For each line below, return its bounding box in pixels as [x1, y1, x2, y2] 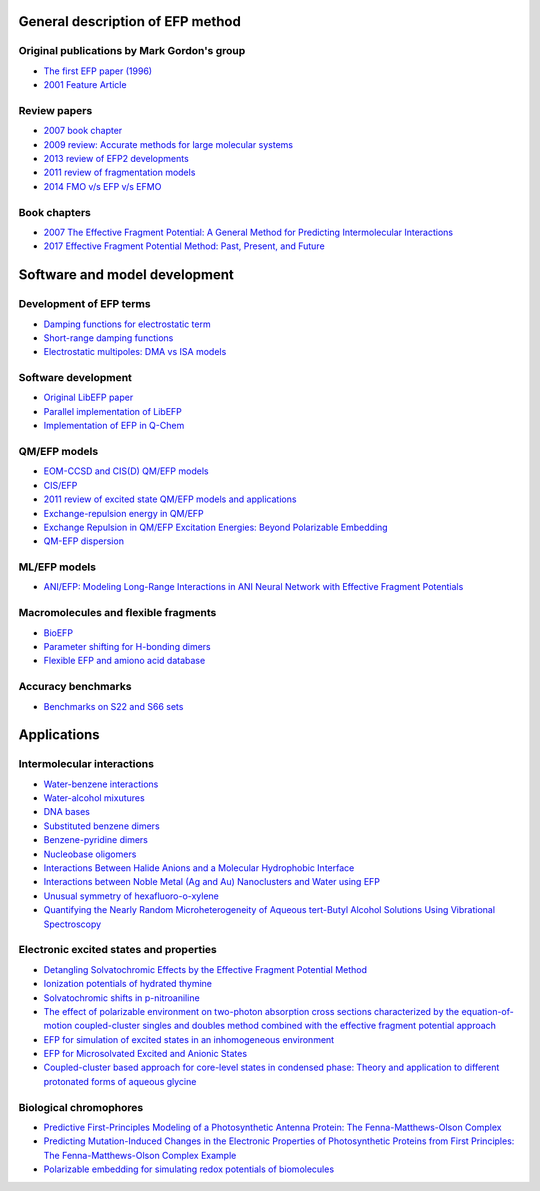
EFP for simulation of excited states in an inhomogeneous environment [43, 1033, 335, 1045]
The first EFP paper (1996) [43, 65, 153, 77]
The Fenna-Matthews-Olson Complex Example [43, 1149, 237, 1161]
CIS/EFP [43, 479, 78, 491]
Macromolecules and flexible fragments [18, 606, 217, 620]
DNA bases [43, 806, 90, 818]
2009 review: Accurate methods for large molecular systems [43, 138, 294, 150]
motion [43, 1020, 73, 1032]
